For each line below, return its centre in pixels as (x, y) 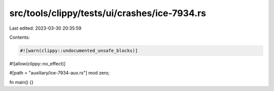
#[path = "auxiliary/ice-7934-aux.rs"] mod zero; (60, 73)
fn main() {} (22, 82)
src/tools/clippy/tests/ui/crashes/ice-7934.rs (108, 13)
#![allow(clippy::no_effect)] (38, 63)
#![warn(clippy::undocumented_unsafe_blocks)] (79, 51)
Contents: (20, 37)
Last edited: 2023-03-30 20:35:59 (45, 28)
